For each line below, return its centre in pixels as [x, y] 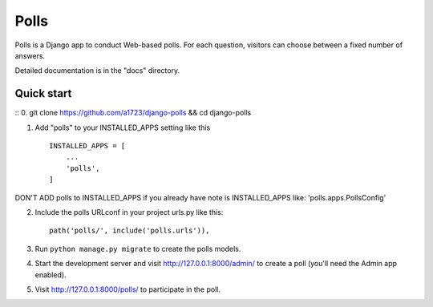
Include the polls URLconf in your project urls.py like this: [129, 212]
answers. [30, 55]
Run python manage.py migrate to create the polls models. [138, 248]
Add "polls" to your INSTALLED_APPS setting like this [123, 127]
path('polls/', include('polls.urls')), [129, 231]
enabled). [51, 275]
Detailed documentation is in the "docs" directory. [97, 71]
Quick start [43, 93]
